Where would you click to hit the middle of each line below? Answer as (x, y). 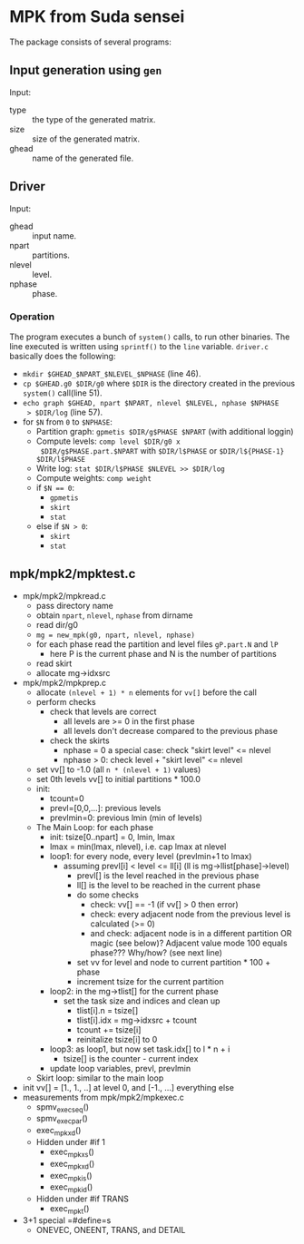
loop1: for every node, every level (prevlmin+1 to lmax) (151, 856)
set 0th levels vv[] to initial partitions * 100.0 (118, 779)
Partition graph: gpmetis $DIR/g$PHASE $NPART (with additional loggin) (165, 431)
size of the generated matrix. (86, 139)
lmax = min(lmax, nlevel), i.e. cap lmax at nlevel (138, 847)
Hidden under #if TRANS (83, 1199)
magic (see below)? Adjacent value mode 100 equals (189, 943)
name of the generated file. (83, 158)
